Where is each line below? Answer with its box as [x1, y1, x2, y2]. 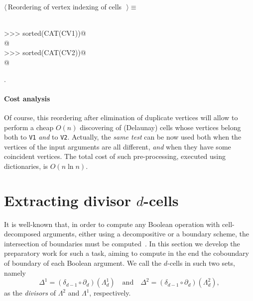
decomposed [4, 228, 41, 239]
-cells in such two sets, [167, 258, 235, 268]
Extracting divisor [4, 190, 131, 210]
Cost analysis [4, 93, 50, 103]
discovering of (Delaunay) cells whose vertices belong [80, 122, 241, 132]
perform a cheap [4, 122, 54, 132]
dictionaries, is [4, 160, 48, 171]
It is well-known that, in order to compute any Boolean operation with [4, 219, 220, 229]
